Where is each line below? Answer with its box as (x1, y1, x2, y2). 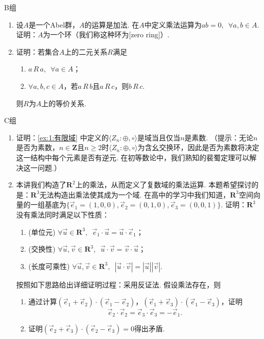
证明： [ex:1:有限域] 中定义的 (16, 132, 109, 142)
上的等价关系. (41, 98, 86, 108)
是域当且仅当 (137, 132, 180, 142)
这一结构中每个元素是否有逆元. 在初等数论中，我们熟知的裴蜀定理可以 (16, 152, 250, 162)
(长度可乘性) (28, 260, 70, 271)
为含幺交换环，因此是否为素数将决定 (137, 142, 259, 153)
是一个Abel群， (29, 19, 80, 30)
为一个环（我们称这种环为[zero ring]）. (43, 29, 170, 40)
